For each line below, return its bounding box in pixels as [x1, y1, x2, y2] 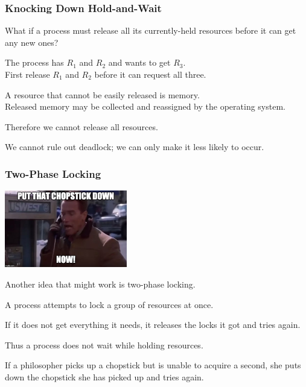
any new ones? [5, 36, 59, 48]
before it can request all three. [94, 68, 206, 80]
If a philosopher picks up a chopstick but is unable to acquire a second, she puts [5, 359, 301, 371]
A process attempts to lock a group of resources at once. [5, 298, 214, 310]
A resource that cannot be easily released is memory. [5, 88, 200, 101]
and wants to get [108, 56, 171, 69]
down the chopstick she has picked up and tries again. [5, 370, 204, 383]
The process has [5, 56, 64, 69]
